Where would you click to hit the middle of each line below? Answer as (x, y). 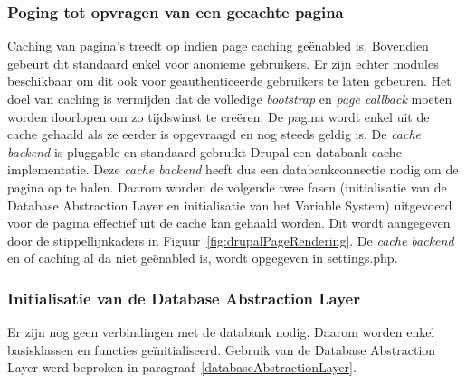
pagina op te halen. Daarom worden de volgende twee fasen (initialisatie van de (227, 187)
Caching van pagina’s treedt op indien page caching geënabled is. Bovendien (218, 46)
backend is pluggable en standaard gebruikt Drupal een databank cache (204, 151)
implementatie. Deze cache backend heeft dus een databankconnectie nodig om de (233, 169)
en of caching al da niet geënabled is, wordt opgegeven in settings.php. (203, 258)
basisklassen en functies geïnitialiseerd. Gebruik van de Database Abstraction (222, 349)
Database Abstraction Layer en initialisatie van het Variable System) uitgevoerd (230, 205)
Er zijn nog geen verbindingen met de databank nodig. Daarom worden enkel (221, 332)
